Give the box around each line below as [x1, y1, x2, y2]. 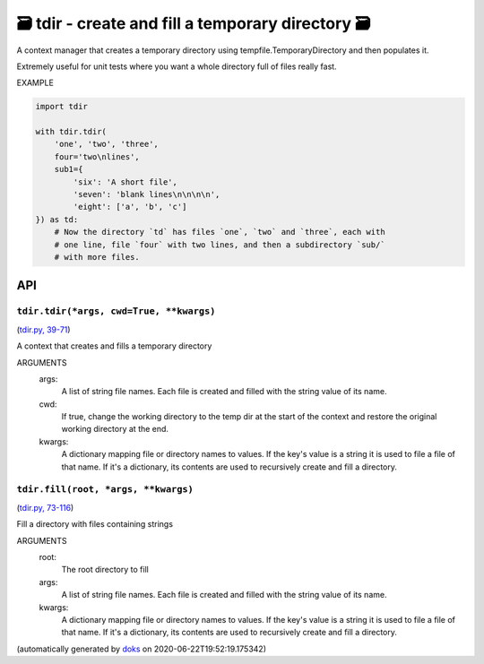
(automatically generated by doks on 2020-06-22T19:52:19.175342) [16, 643, 266, 654]
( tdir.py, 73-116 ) [16, 502, 74, 513]
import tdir [35, 101, 89, 112]
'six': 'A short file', [73, 177, 178, 187]
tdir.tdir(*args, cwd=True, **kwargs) [16, 306, 216, 317]
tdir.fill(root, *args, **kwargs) [16, 484, 194, 496]
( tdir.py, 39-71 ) [16, 323, 71, 335]
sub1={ [54, 164, 83, 175]
